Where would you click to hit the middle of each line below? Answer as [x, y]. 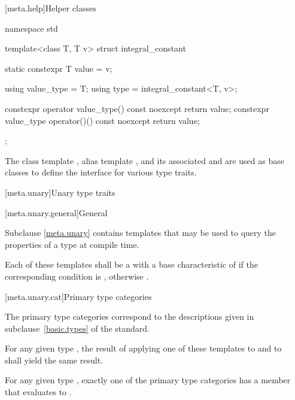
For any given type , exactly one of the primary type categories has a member [148, 380]
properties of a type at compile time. [72, 244]
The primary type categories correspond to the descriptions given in [130, 316]
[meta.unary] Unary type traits [60, 192]
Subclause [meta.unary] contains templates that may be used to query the [141, 233]
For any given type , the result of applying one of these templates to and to [143, 348]
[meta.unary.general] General [56, 212]
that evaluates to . [38, 392]
